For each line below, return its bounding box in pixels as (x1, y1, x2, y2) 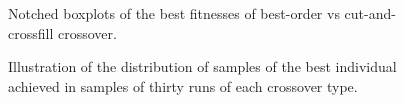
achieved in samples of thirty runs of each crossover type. (8, 75, 358, 96)
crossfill (8, 22, 54, 43)
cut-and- (344, 3, 396, 23)
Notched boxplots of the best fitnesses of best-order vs (8, 3, 340, 23)
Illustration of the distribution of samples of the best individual (8, 56, 397, 77)
